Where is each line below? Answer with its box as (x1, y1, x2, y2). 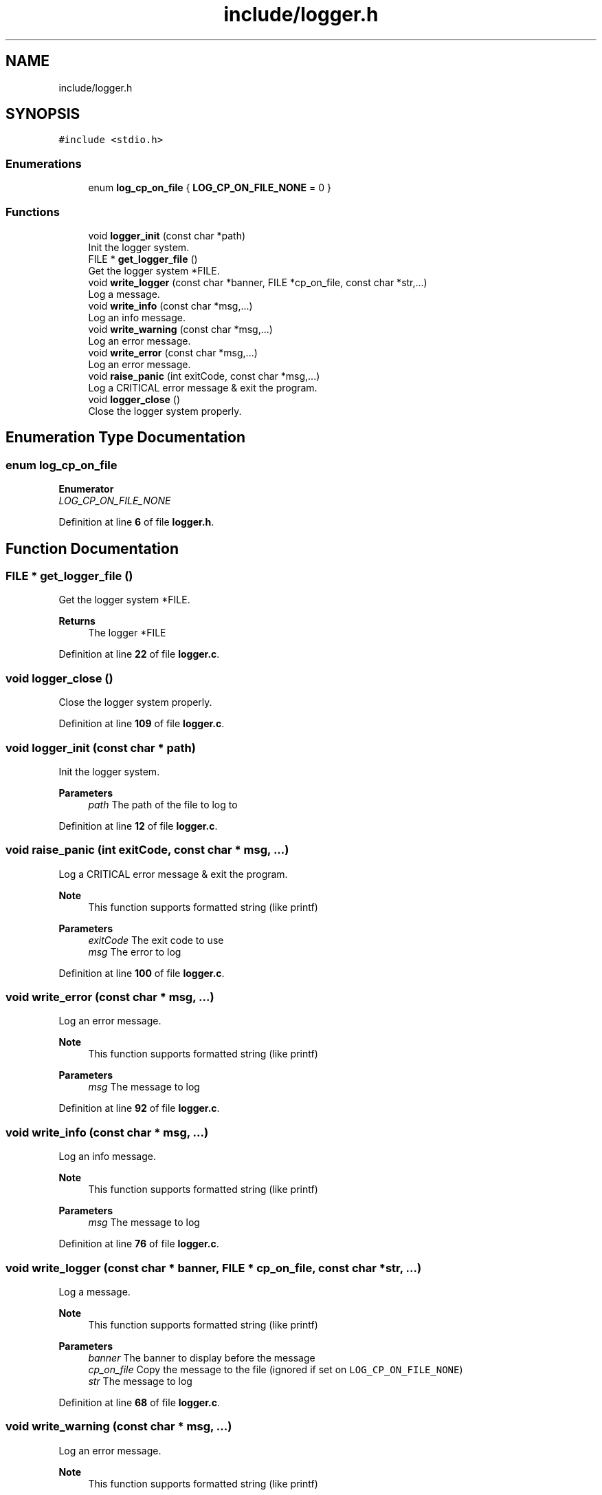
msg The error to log (88, 945, 181, 958)
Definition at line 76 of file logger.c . (58, 1238, 219, 1250)
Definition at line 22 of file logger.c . (58, 648, 220, 660)
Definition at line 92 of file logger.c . (58, 1102, 220, 1115)
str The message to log (88, 1375, 192, 1387)
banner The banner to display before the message (88, 1351, 315, 1364)
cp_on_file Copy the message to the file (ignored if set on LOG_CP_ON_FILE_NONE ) (88, 1363, 463, 1375)
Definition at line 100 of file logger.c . (58, 967, 225, 979)
